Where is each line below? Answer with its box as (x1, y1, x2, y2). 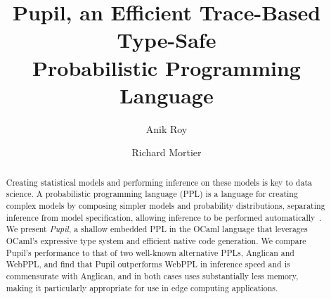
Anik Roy (145, 121, 188, 136)
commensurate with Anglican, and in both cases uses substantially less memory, (6, 269, 299, 281)
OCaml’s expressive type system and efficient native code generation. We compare (6, 234, 306, 246)
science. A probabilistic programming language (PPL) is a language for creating (6, 188, 298, 200)
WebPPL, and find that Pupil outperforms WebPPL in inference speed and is (6, 258, 290, 270)
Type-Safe (117, 25, 216, 54)
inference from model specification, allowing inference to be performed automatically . (6, 211, 322, 223)
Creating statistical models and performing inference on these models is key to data (6, 176, 312, 188)
